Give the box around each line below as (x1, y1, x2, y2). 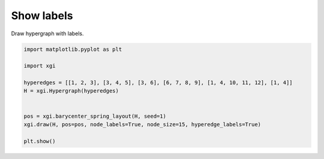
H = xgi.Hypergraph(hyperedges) (23, 87, 119, 94)
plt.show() (23, 137, 56, 145)
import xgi (23, 63, 56, 69)
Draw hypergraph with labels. (11, 30, 84, 37)
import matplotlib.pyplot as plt (23, 45, 122, 53)
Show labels (11, 9, 73, 22)
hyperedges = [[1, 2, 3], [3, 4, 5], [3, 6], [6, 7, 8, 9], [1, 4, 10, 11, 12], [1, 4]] (23, 79, 293, 86)
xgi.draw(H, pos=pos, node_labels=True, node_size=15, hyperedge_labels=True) (23, 121, 261, 128)
